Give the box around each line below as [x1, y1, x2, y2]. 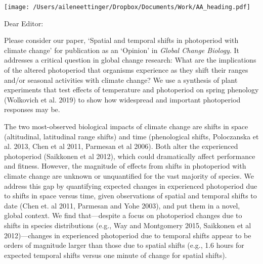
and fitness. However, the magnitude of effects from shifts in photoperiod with [4, 161, 246, 171]
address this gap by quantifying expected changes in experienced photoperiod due [4, 180, 257, 191]
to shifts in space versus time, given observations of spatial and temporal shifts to [4, 190, 257, 201]
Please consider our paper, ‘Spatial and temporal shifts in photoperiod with [4, 35, 239, 45]
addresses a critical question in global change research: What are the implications [4, 55, 256, 65]
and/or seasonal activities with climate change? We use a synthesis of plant [4, 74, 238, 85]
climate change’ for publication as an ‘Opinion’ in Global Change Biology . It [4, 44, 239, 55]
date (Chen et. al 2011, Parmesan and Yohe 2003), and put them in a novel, [4, 200, 240, 210]
